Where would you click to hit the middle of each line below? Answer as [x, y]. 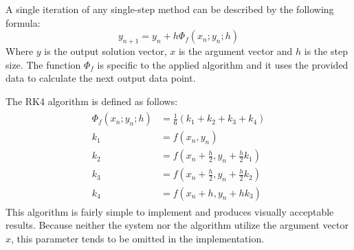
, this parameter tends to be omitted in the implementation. [138, 238]
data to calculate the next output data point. [101, 78]
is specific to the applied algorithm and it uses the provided [223, 64]
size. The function [43, 64]
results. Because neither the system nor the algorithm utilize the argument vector [177, 225]
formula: [23, 22]
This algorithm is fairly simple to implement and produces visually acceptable [170, 211]
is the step [326, 50]
